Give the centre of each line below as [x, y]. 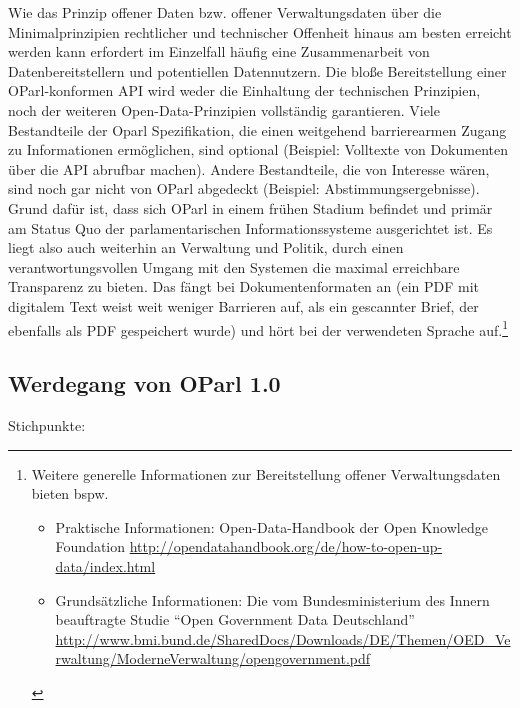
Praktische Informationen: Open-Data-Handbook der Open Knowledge [271, 526]
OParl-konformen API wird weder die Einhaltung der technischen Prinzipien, [244, 90]
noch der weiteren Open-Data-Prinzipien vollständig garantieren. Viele [224, 109]
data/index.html [105, 565]
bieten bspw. [70, 493]
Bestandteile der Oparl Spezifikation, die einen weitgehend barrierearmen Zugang [257, 129]
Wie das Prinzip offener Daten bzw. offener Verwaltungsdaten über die [225, 12]
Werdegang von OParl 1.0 [144, 383]
